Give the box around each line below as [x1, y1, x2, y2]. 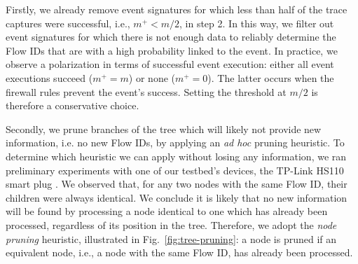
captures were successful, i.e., [6, 15, 130, 30]
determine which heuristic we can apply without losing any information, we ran [6, 148, 347, 163]
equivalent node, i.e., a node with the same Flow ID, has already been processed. [6, 245, 353, 260]
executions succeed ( [6, 70, 93, 85]
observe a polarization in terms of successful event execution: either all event [6, 57, 334, 71]
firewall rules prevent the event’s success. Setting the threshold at [6, 84, 287, 99]
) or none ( [128, 70, 175, 85]
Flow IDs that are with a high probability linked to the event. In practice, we [6, 43, 338, 57]
